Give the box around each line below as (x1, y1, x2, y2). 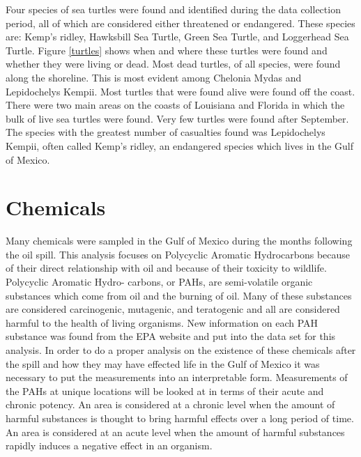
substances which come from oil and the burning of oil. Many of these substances (6, 288, 352, 302)
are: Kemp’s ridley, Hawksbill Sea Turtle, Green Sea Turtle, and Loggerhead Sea (6, 29, 349, 44)
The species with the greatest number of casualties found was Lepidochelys (6, 125, 325, 139)
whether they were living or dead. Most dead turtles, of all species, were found (6, 56, 341, 71)
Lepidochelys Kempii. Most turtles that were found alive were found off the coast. (6, 84, 355, 98)
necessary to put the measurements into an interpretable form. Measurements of (6, 370, 348, 385)
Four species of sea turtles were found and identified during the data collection (6, 2, 341, 16)
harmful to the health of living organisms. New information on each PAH (6, 315, 318, 330)
